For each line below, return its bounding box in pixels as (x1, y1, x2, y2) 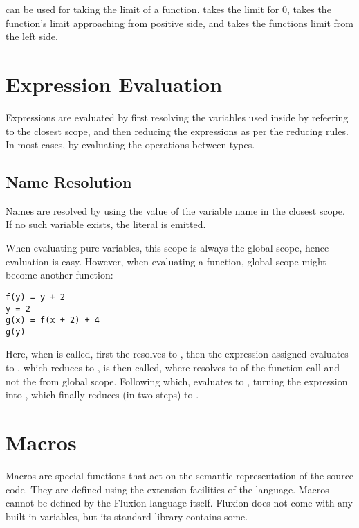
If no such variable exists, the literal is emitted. (6, 217, 206, 231)
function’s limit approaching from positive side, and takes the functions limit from (6, 15, 353, 30)
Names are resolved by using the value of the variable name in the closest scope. (6, 203, 345, 218)
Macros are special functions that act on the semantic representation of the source (6, 468, 354, 482)
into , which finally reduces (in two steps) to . (6, 387, 199, 402)
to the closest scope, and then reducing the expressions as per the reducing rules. (6, 123, 349, 138)
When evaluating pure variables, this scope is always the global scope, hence (6, 240, 329, 255)
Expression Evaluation (6, 69, 223, 98)
